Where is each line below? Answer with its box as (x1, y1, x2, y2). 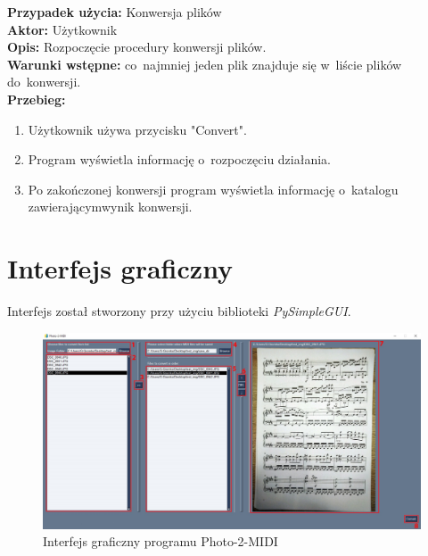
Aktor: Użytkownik (7, 20, 118, 38)
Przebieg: (7, 89, 66, 108)
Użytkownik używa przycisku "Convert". (28, 120, 247, 138)
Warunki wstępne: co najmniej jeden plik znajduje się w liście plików (7, 54, 402, 73)
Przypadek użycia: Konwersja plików (7, 3, 222, 21)
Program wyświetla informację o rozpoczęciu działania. (28, 150, 331, 169)
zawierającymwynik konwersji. (28, 197, 193, 216)
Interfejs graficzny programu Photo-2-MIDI (43, 532, 278, 551)
